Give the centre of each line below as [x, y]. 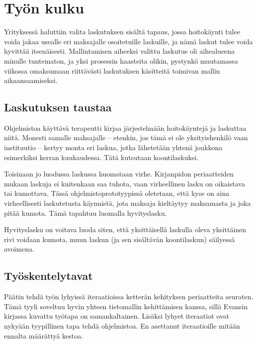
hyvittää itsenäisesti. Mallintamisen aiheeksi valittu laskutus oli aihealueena [120, 51]
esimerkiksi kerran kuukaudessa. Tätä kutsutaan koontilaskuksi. [101, 157]
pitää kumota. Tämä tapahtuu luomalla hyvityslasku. [86, 213]
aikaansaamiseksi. [31, 80]
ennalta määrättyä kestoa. [44, 335]
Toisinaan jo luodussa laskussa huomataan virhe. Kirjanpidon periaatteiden [119, 174]
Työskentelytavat [48, 276]
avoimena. [19, 249]
